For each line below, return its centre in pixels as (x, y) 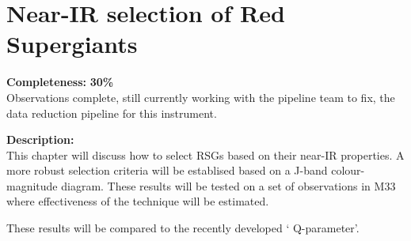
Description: (40, 139)
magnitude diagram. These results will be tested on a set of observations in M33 (201, 185)
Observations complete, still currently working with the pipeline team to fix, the (201, 97)
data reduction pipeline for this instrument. (112, 113)
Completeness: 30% (60, 82)
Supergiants (72, 44)
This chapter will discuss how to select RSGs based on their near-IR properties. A (205, 154)
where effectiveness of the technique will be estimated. (138, 201)
